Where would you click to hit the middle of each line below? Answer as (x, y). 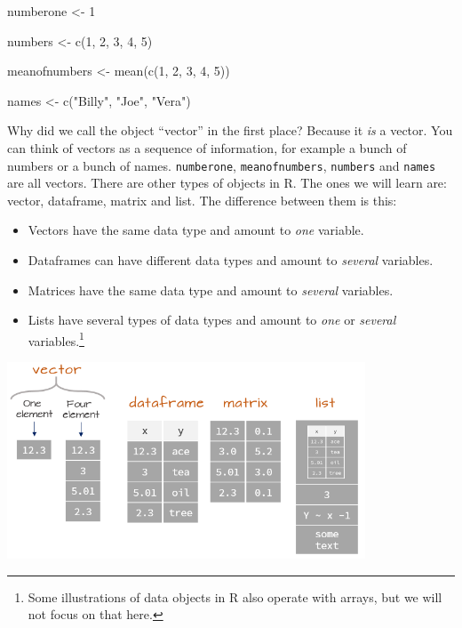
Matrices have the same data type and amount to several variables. (211, 290)
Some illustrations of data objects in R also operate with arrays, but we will (235, 596)
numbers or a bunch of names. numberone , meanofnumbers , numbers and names (222, 165)
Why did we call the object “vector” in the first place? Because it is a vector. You (230, 130)
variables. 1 (56, 339)
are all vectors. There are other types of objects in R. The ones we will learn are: (227, 183)
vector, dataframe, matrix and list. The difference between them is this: (202, 200)
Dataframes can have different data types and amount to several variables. (231, 260)
